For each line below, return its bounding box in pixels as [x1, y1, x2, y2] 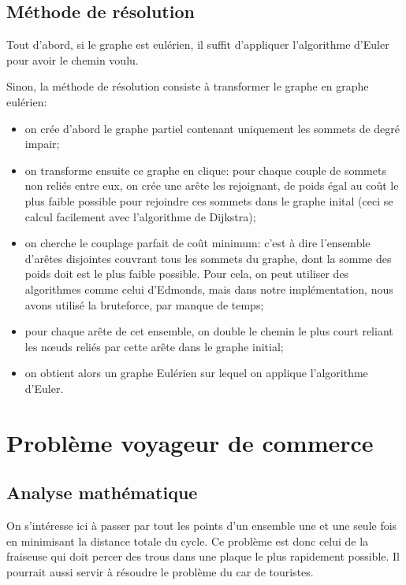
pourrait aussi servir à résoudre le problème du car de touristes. [6, 563, 314, 579]
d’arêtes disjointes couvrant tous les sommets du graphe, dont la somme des [24, 250, 392, 266]
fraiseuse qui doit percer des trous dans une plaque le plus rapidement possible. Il [6, 548, 400, 565]
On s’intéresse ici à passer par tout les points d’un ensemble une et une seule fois [6, 517, 397, 534]
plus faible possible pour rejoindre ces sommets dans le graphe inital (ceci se [24, 192, 393, 209]
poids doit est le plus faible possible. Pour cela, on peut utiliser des [24, 265, 349, 282]
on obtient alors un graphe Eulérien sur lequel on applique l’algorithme [24, 365, 368, 381]
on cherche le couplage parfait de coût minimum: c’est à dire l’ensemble [24, 235, 371, 251]
